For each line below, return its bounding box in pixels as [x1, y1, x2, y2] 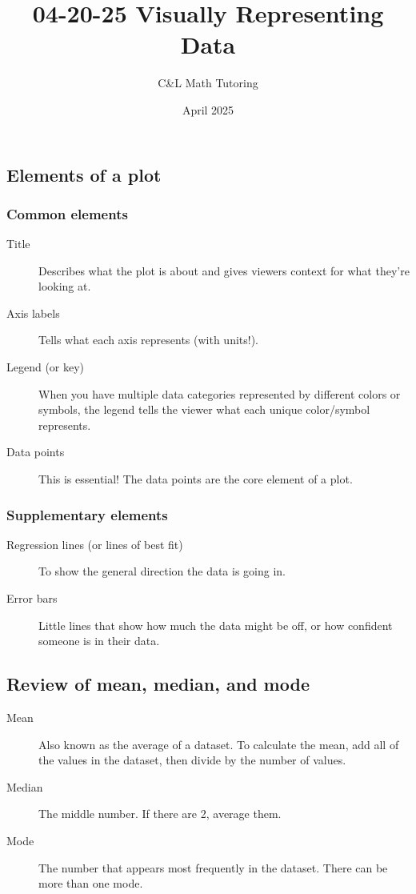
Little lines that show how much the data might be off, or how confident [38, 616, 393, 633]
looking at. [38, 278, 91, 295]
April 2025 [182, 101, 234, 118]
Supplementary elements [6, 504, 168, 524]
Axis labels [6, 304, 60, 321]
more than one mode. [38, 875, 143, 892]
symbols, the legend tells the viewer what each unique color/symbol [38, 401, 370, 418]
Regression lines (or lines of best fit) [6, 535, 183, 552]
